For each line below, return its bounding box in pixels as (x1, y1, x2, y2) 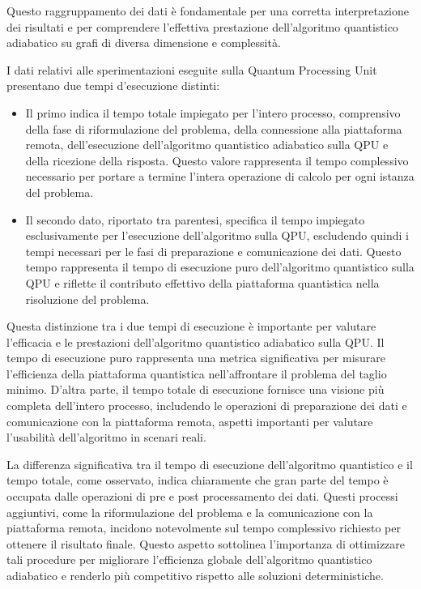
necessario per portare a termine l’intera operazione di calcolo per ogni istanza (25, 168, 415, 185)
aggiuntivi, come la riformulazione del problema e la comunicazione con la (6, 503, 373, 520)
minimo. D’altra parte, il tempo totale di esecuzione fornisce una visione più (6, 381, 385, 398)
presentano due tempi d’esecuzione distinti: (6, 77, 220, 94)
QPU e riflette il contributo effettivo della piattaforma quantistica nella (25, 274, 380, 291)
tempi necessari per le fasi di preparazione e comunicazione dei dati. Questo (25, 242, 402, 259)
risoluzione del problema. (25, 290, 150, 307)
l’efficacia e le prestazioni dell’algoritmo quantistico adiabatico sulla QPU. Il (6, 333, 385, 350)
